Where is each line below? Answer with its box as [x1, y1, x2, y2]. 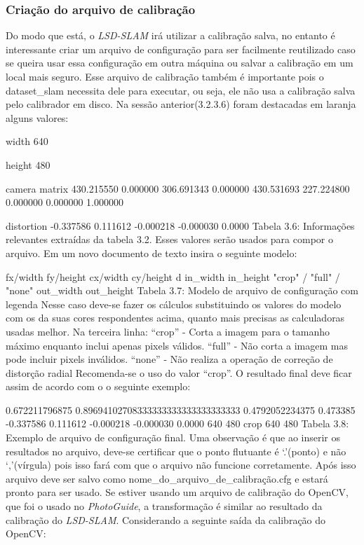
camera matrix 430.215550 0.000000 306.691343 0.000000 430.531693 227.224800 [6, 181, 350, 195]
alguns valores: [6, 110, 69, 125]
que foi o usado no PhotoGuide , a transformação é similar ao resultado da [6, 499, 323, 513]
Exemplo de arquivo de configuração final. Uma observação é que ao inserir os [6, 430, 340, 445]
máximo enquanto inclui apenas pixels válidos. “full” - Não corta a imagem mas [6, 338, 348, 352]
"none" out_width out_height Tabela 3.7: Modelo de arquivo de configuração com [6, 283, 358, 298]
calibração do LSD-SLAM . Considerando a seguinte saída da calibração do [6, 512, 326, 527]
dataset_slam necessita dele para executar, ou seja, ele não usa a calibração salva [6, 83, 356, 97]
